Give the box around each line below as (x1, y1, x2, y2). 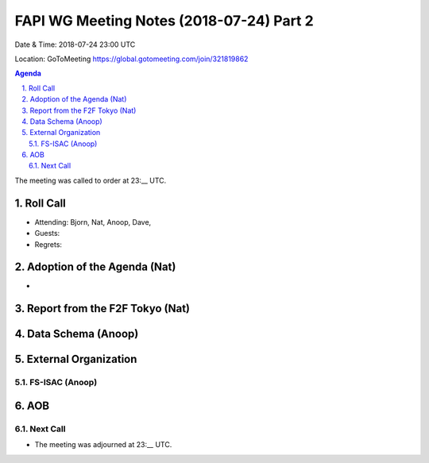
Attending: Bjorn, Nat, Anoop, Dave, (34, 217, 152, 226)
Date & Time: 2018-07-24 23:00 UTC (14, 40, 136, 49)
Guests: (34, 229, 60, 238)
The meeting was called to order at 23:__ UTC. (14, 176, 167, 185)
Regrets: (34, 239, 63, 249)
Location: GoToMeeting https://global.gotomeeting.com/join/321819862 (14, 54, 249, 64)
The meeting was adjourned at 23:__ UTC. (34, 440, 172, 449)
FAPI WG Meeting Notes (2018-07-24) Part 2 (14, 12, 314, 29)
